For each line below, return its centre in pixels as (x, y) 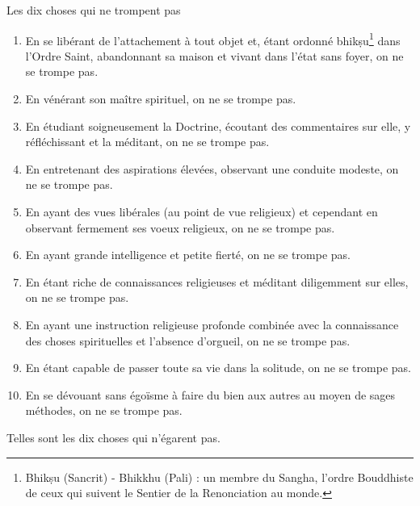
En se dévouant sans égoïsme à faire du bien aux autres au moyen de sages (210, 394)
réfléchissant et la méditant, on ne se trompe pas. (147, 142)
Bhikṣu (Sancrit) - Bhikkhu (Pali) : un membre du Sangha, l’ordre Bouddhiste (219, 477)
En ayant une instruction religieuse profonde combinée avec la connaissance (212, 324)
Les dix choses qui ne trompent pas (94, 10)
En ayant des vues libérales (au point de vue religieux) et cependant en (202, 211)
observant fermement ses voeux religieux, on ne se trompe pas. (180, 227)
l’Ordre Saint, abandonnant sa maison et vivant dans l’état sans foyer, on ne (214, 55)
